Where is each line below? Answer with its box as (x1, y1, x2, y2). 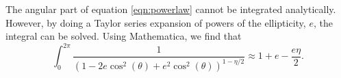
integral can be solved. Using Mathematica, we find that (5, 29, 242, 43)
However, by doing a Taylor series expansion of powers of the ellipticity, (5, 15, 306, 29)
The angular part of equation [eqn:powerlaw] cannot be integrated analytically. (5, 2, 336, 16)
